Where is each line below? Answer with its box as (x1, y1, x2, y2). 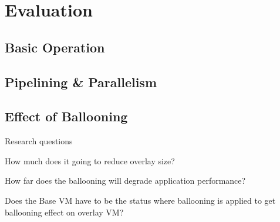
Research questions (5, 135, 73, 147)
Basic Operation (5, 38, 105, 56)
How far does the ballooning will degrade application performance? (5, 174, 246, 187)
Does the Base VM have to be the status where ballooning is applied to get (5, 194, 276, 206)
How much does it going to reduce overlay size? (5, 154, 175, 167)
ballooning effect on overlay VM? (5, 206, 124, 218)
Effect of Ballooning (5, 107, 128, 125)
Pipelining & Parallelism (5, 72, 157, 91)
